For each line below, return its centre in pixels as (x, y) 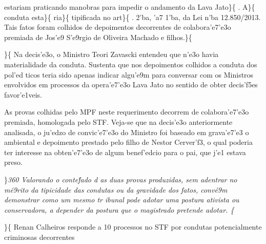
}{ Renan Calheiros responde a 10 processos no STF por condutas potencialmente (133, 227)
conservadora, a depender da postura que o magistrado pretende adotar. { (119, 209)
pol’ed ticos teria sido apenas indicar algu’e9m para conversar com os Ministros (129, 74)
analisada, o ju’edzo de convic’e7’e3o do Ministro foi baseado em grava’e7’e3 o (127, 132)
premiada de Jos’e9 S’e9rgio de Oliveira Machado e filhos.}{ (98, 37)
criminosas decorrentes (39, 237)
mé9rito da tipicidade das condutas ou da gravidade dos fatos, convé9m (116, 189)
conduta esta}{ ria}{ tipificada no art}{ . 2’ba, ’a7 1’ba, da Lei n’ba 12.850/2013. (132, 17)
